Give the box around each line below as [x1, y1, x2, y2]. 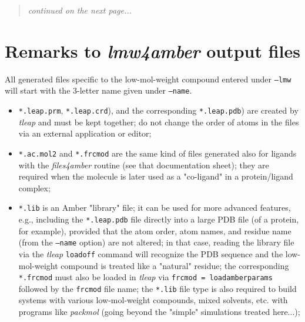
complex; [18, 181, 51, 194]
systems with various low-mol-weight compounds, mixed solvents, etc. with [18, 294, 288, 306]
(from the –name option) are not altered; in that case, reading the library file [18, 236, 294, 248]
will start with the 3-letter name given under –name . [5, 84, 192, 97]
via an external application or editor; [18, 127, 152, 140]
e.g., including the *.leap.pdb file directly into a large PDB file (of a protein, [18, 213, 299, 225]
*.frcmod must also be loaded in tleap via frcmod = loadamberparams [18, 271, 273, 283]
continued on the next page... [28, 4, 132, 16]
